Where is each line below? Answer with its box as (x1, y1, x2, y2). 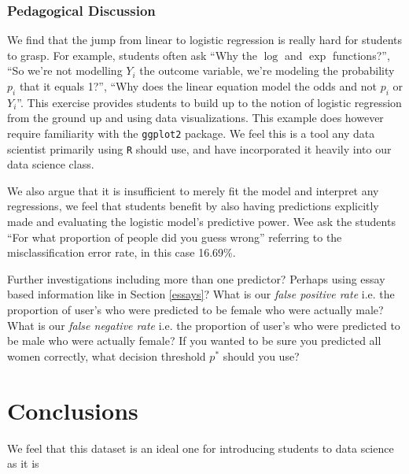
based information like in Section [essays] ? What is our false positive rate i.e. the (7, 286, 395, 302)
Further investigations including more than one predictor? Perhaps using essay (7, 270, 385, 287)
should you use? (223, 347, 300, 364)
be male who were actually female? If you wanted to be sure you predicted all (7, 332, 381, 349)
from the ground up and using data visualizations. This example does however (7, 109, 384, 126)
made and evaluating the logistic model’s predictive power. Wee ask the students (7, 213, 396, 230)
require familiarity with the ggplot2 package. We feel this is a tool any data (7, 124, 375, 141)
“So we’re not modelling (7, 62, 123, 79)
